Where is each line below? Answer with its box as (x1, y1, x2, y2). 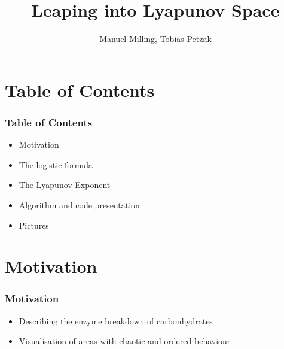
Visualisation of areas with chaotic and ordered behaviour (19, 335, 231, 347)
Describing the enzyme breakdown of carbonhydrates (19, 314, 213, 327)
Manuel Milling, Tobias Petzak (99, 32, 212, 45)
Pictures (19, 218, 49, 231)
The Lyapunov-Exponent (19, 178, 111, 191)
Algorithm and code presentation (19, 198, 140, 211)
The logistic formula (19, 158, 93, 171)
